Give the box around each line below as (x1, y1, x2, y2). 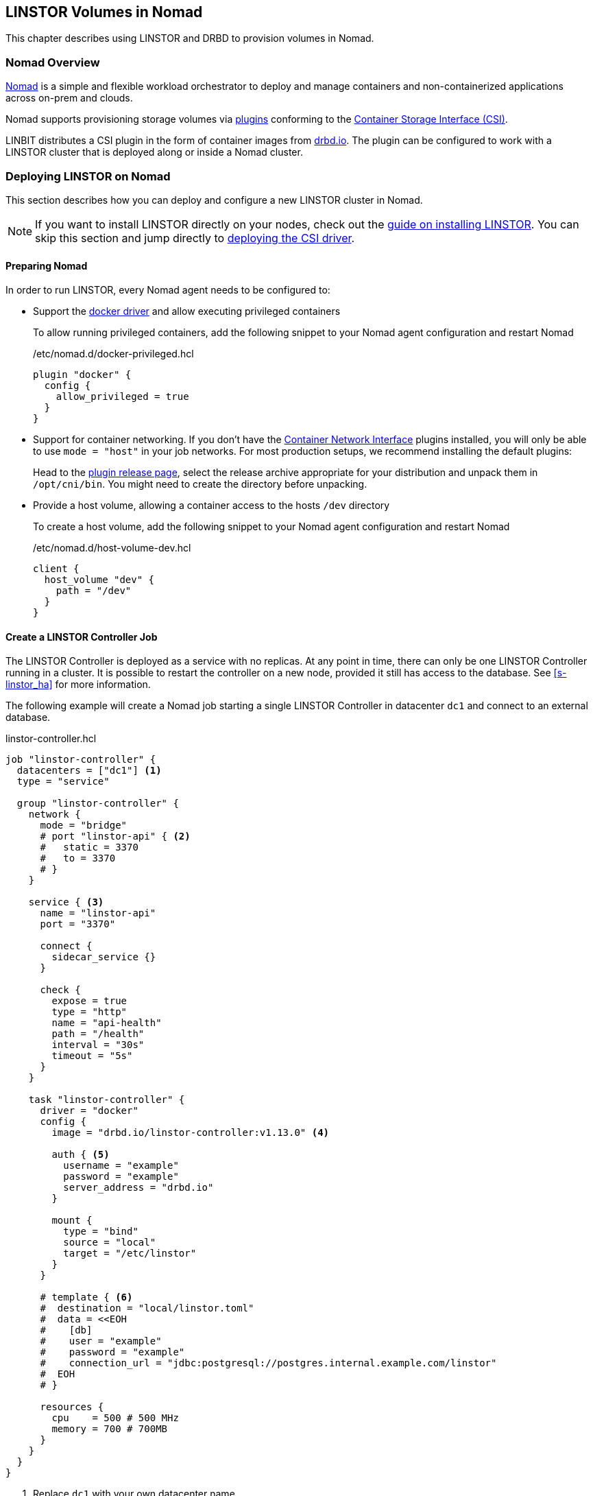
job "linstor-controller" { (5, 754, 156, 765)
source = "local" (63, 1237, 156, 1248)
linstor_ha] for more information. (5, 678, 151, 691)
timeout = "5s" (51, 1050, 133, 1062)
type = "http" (51, 1006, 128, 1018)
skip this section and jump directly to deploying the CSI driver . (35, 230, 355, 245)
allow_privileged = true (56, 391, 189, 403)
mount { (51, 1215, 93, 1226)
